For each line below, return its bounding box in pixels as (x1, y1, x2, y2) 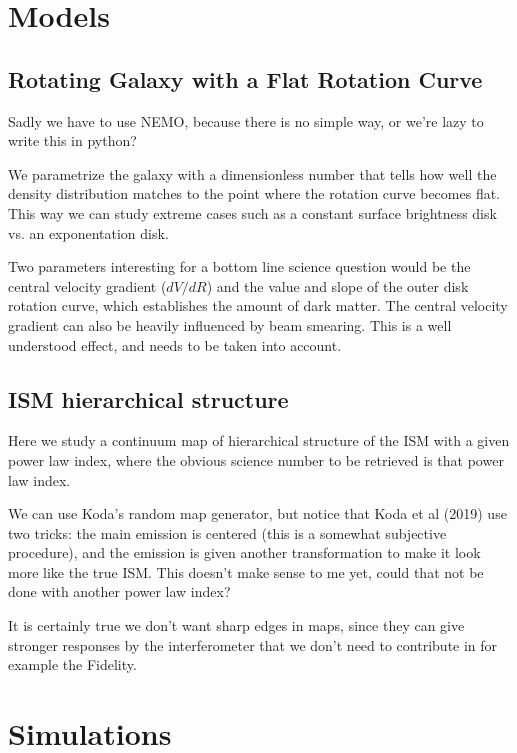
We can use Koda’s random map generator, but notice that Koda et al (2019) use (8, 503, 507, 524)
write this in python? (8, 130, 137, 151)
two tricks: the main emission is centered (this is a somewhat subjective (8, 522, 447, 543)
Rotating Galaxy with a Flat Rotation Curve (8, 63, 483, 94)
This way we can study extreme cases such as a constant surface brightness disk (8, 202, 497, 223)
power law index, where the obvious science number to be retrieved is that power (8, 449, 504, 470)
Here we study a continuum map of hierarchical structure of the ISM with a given (8, 430, 510, 451)
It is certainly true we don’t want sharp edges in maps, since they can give (8, 615, 465, 636)
